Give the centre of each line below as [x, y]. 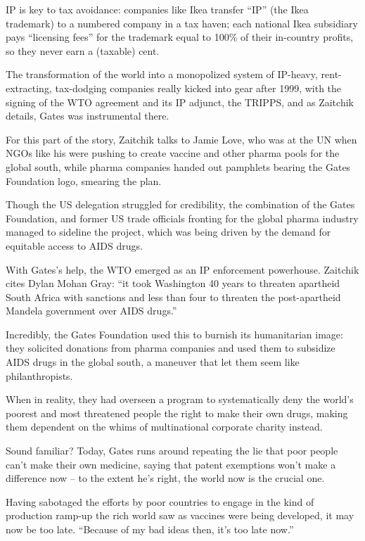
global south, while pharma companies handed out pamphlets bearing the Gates [178, 166]
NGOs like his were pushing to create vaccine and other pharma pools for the [173, 153]
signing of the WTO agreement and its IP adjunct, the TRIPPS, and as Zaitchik [180, 102]
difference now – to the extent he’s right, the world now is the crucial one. [165, 478]
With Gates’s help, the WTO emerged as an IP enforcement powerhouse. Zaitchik [182, 269]
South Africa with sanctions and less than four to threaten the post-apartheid [173, 297]
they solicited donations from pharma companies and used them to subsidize [171, 348]
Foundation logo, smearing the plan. [84, 180]
